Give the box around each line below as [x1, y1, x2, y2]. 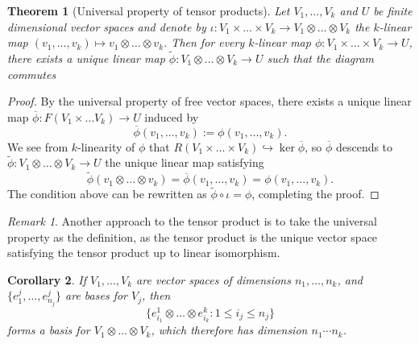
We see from [7, 138, 68, 155]
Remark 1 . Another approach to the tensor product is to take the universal [7, 213, 377, 230]
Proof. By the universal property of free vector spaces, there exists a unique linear [7, 93, 412, 110]
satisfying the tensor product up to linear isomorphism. [7, 244, 280, 261]
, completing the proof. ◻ [251, 185, 380, 202]
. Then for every [164, 34, 245, 51]
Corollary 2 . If [7, 271, 86, 288]
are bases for [65, 287, 128, 304]
